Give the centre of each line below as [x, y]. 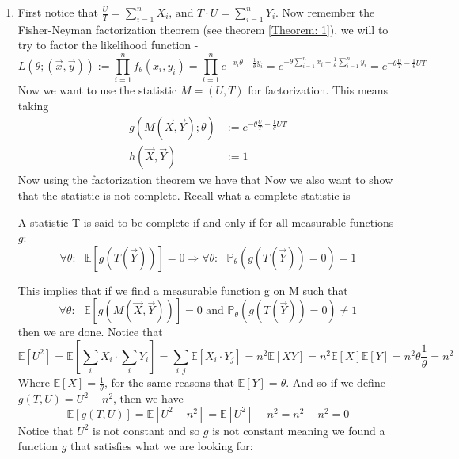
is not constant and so [146, 430]
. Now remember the [325, 12]
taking [33, 105]
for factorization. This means [318, 90]
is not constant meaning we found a [299, 430]
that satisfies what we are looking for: [162, 446]
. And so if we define [336, 382]
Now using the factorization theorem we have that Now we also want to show [205, 180]
